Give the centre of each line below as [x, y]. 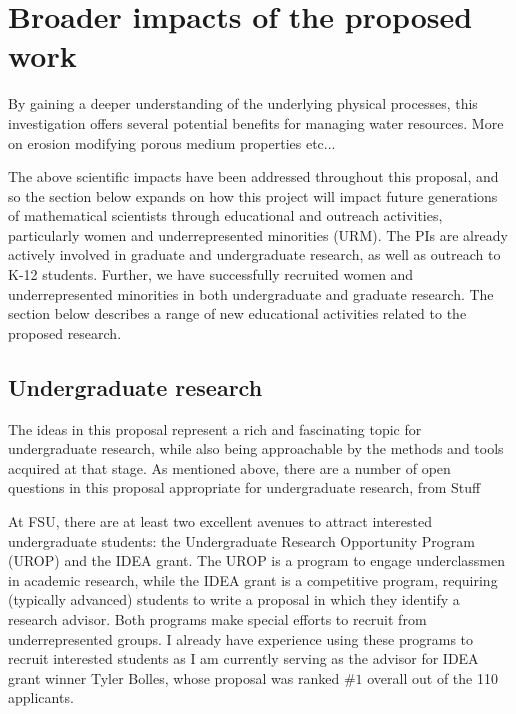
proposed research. [65, 332]
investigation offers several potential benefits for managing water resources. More [256, 122]
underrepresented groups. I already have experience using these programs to [241, 638]
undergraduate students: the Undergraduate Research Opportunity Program [241, 540]
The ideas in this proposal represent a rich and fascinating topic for [215, 428]
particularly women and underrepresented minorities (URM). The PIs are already [258, 234]
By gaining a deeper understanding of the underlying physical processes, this [243, 103]
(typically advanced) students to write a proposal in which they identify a [234, 599]
